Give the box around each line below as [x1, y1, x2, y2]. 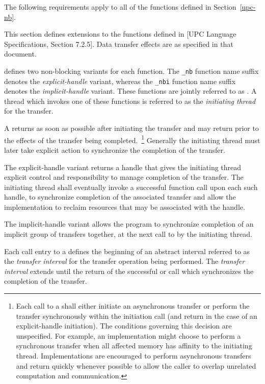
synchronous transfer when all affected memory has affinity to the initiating [16, 340, 252, 351]
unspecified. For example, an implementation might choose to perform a [16, 330, 241, 341]
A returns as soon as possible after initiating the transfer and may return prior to [4, 123, 259, 133]
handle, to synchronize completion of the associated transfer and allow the [4, 191, 236, 202]
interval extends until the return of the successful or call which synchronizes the [4, 265, 254, 276]
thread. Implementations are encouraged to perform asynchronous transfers [16, 350, 251, 361]
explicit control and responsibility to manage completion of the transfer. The [4, 172, 244, 182]
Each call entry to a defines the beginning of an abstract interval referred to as [4, 245, 250, 256]
